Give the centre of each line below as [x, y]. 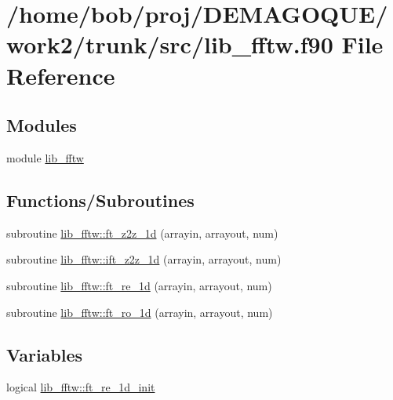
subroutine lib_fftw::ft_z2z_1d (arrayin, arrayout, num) [142, 233]
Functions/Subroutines [100, 200]
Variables [45, 354]
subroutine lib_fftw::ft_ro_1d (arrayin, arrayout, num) [140, 312]
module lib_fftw [45, 157]
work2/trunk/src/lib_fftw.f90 [170, 44]
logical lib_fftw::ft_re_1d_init [81, 387]
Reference [61, 75]
